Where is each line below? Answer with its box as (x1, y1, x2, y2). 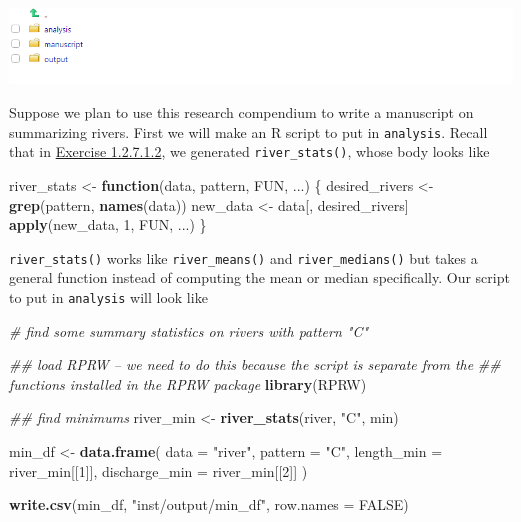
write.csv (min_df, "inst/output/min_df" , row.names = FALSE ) (9, 494, 409, 515)
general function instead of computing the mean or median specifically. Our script (9, 267, 510, 288)
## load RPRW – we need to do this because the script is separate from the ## (9, 354, 501, 375)
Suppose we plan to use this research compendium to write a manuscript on (9, 102, 474, 123)
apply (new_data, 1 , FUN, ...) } (9, 214, 207, 235)
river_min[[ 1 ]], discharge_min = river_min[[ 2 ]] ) (9, 460, 308, 481)
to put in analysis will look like (9, 286, 208, 307)
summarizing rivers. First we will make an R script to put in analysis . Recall (9, 121, 488, 142)
